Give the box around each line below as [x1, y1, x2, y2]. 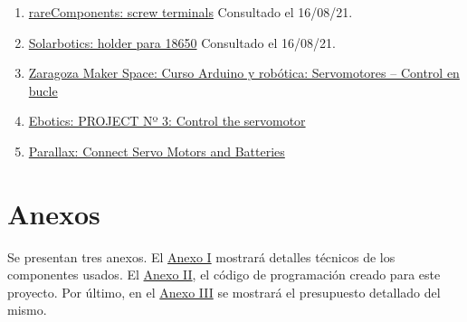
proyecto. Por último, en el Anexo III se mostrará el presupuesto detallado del [7, 282, 441, 301]
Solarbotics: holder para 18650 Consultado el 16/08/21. [28, 33, 336, 52]
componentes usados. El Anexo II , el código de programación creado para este [7, 265, 441, 284]
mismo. [7, 300, 47, 319]
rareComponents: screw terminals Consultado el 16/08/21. [28, 3, 353, 21]
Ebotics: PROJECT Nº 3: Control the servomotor [28, 111, 306, 130]
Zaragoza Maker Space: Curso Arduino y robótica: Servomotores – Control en [28, 63, 460, 82]
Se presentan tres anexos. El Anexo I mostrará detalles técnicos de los [7, 247, 396, 266]
